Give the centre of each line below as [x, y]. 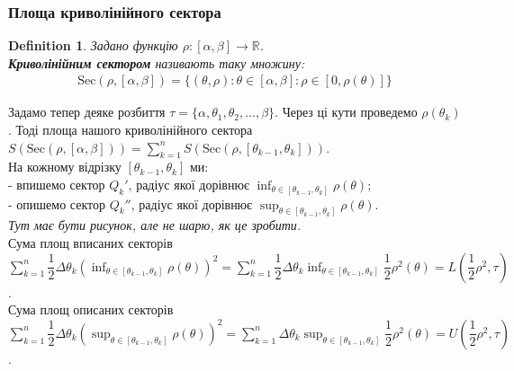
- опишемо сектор [57, 203]
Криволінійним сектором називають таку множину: [157, 62]
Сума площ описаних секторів [91, 309]
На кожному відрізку [65, 167]
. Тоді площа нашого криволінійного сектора [131, 130]
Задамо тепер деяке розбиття [87, 112]
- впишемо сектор [57, 185]
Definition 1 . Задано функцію [93, 45]
